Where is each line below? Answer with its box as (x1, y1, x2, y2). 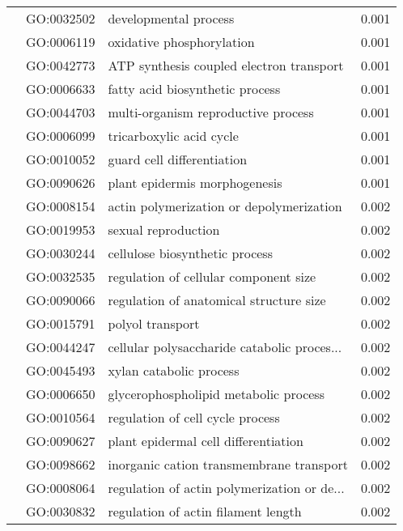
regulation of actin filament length (108, 502, 302, 520)
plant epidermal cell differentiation (108, 431, 303, 450)
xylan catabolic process (108, 361, 240, 380)
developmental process (108, 9, 235, 28)
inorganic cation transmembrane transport (108, 455, 348, 474)
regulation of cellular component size (108, 267, 316, 286)
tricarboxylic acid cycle (108, 126, 239, 145)
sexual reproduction (108, 220, 220, 239)
